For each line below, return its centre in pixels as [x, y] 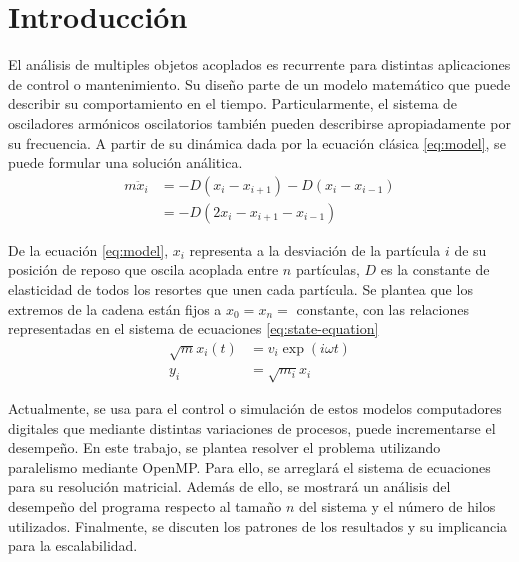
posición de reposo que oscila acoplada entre [143, 269]
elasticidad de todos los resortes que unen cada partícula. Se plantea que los [240, 288]
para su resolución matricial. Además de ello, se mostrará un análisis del [229, 486]
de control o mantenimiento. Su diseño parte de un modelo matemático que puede [259, 83]
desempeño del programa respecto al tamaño [145, 506]
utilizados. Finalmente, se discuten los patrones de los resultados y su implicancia [258, 525]
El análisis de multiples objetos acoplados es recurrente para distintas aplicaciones [259, 64]
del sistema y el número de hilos [397, 506]
